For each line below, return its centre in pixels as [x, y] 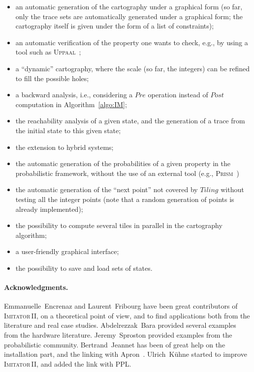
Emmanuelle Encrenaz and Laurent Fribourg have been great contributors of [121, 306]
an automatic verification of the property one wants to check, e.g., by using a [132, 42]
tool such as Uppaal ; [48, 52]
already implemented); [49, 209]
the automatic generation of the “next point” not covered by [107, 189]
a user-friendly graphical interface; [67, 251]
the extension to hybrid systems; [64, 147]
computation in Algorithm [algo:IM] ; [71, 104]
